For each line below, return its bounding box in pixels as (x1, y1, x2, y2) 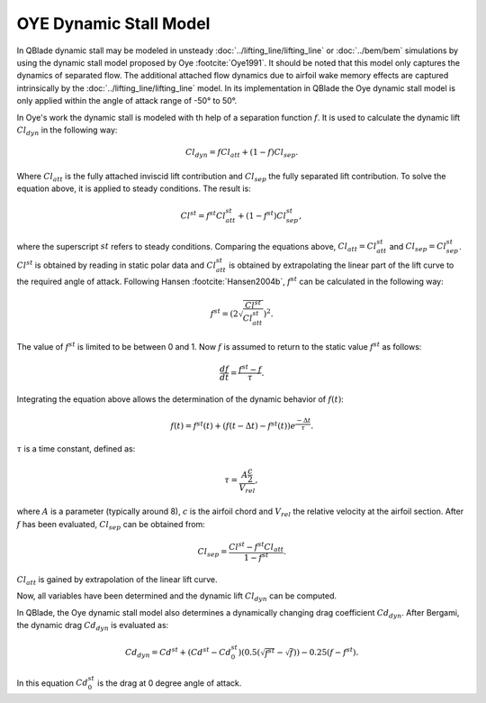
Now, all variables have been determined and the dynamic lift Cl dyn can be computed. (16, 590, 337, 603)
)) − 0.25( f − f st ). (292, 645, 359, 657)
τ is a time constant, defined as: (16, 443, 136, 454)
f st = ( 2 (210, 307, 238, 319)
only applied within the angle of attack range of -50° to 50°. (16, 96, 238, 106)
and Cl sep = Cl (389, 241, 447, 254)
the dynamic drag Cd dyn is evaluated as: (16, 619, 169, 633)
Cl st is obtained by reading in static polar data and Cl (16, 259, 216, 270)
